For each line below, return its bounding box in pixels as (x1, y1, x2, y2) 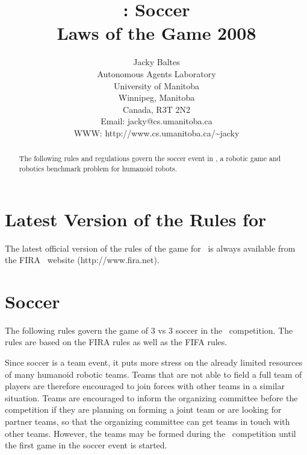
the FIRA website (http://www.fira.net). (5, 253, 160, 266)
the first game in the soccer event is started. (5, 439, 167, 451)
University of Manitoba (113, 79, 200, 92)
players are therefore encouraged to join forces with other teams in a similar (5, 380, 285, 392)
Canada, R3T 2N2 (123, 103, 190, 115)
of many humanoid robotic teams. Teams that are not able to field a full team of (5, 367, 302, 380)
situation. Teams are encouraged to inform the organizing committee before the (5, 391, 298, 404)
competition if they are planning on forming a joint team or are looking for (5, 403, 282, 416)
